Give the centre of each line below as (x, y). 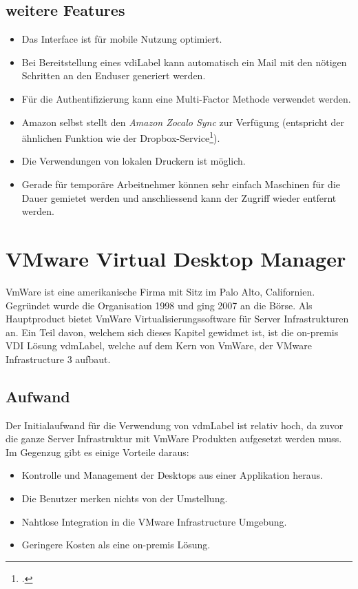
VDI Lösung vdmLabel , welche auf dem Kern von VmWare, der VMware (159, 345)
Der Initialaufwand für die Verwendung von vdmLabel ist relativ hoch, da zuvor (175, 425)
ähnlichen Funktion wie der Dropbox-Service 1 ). (121, 137)
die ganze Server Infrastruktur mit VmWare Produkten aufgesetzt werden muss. (174, 438)
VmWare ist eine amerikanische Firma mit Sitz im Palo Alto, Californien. (160, 291)
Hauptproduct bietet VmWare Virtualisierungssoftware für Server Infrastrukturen (177, 319)
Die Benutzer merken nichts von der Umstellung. (125, 498)
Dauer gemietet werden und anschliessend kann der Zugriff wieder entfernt (179, 197)
